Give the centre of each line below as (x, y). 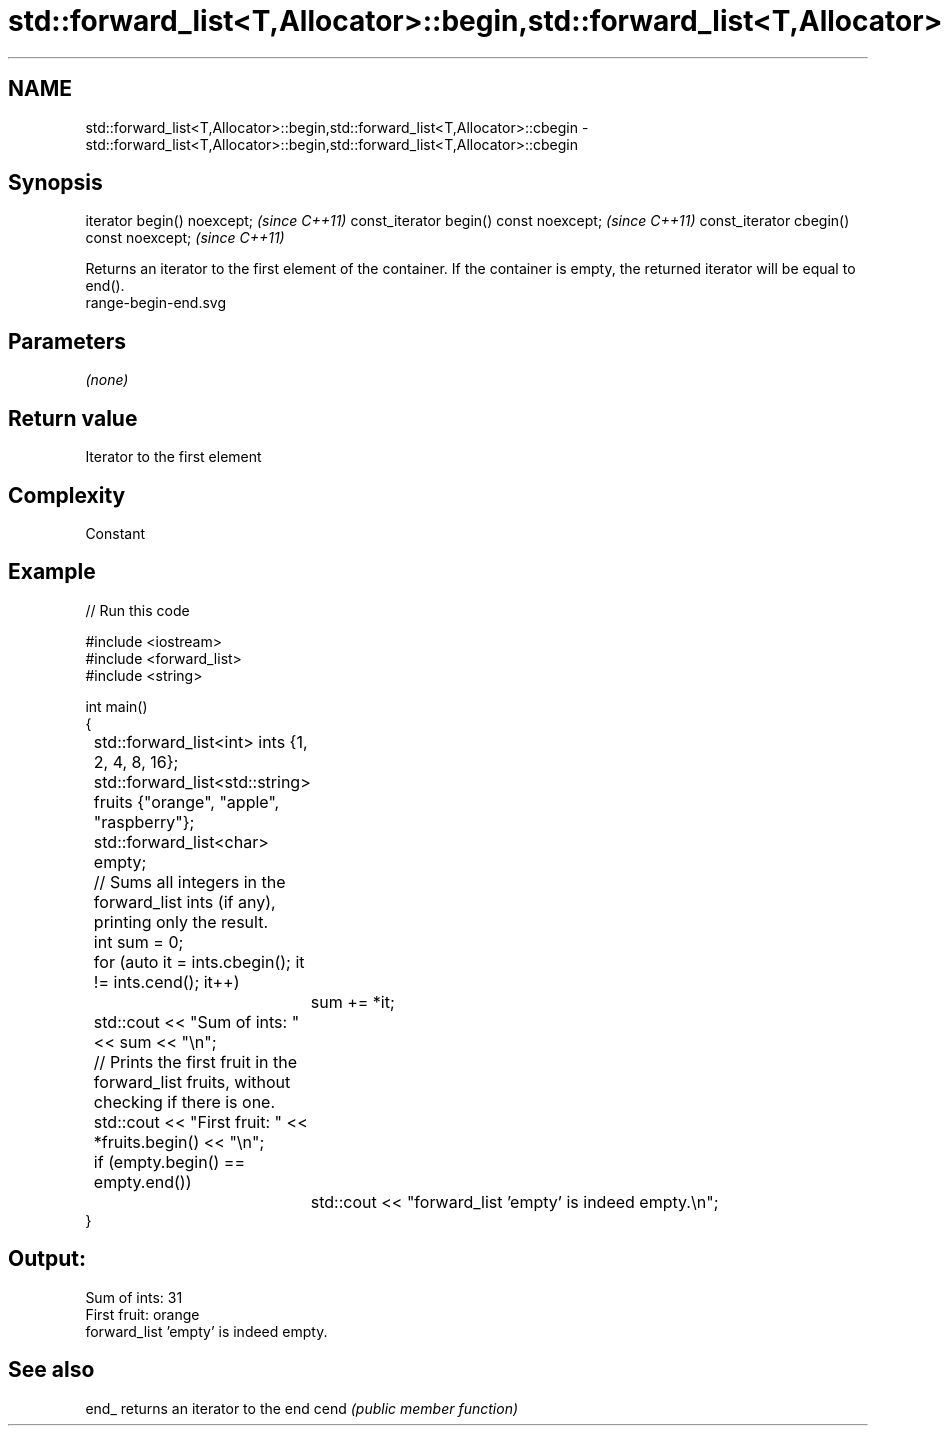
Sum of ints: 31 (134, 1297)
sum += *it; (352, 1001)
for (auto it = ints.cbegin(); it (199, 961)
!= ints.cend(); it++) (166, 981)
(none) (107, 380)
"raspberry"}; (144, 821)
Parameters (67, 341)
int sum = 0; (138, 941)
